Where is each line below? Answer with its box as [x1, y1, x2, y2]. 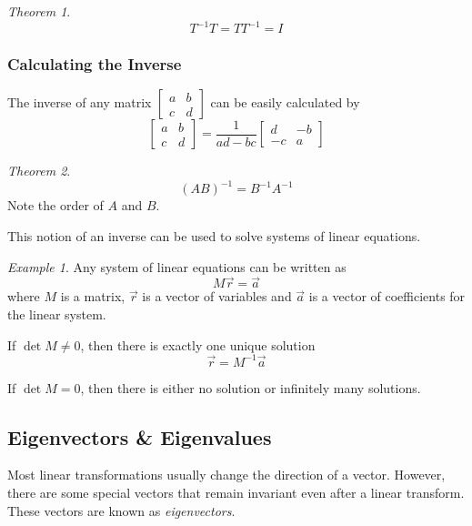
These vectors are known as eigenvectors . [7, 501, 236, 520]
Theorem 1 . [7, 2, 71, 20]
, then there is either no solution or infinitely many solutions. [80, 378, 421, 397]
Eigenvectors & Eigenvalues [7, 422, 272, 450]
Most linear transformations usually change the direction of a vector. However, [7, 465, 446, 484]
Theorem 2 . [7, 161, 71, 180]
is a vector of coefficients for [308, 287, 466, 306]
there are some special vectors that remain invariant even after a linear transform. [7, 483, 465, 502]
